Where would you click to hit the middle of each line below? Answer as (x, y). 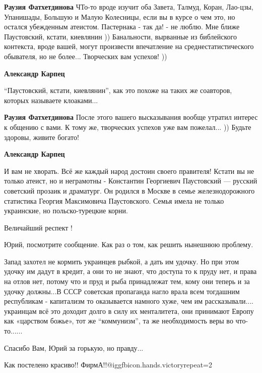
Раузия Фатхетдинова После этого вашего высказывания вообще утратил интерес (131, 117)
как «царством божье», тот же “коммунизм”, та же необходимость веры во (119, 321)
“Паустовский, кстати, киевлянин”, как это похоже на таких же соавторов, (118, 90)
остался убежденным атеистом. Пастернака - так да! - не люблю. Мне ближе (122, 27)
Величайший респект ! (38, 227)
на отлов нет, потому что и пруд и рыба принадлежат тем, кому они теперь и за (127, 281)
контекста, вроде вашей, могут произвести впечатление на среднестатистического (129, 46)
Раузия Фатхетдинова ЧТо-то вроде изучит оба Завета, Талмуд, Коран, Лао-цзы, (129, 7)
